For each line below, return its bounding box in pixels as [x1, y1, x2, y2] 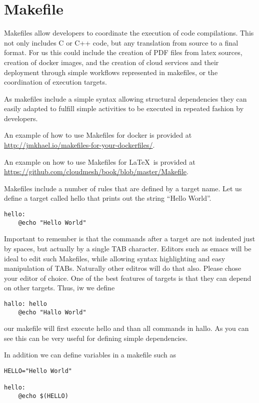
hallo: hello [4, 300, 47, 307]
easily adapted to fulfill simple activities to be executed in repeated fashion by [4, 103, 244, 114]
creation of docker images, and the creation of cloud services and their [4, 57, 219, 67]
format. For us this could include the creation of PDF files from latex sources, [4, 47, 242, 58]
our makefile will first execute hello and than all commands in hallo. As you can [4, 323, 249, 333]
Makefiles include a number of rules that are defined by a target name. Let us [4, 183, 242, 193]
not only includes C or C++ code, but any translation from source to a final [4, 37, 238, 48]
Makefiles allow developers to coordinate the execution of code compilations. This [4, 28, 254, 38]
